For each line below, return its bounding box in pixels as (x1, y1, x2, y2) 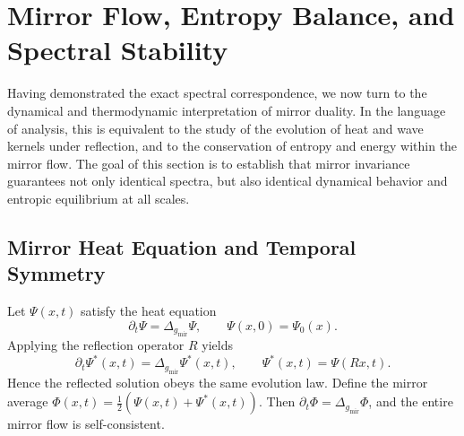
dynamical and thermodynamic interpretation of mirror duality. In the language (7, 100, 446, 119)
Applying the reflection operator (7, 336, 185, 354)
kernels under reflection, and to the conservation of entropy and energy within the (7, 136, 458, 155)
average (7, 392, 48, 411)
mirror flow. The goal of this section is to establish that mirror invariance (7, 153, 410, 172)
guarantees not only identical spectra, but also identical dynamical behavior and (7, 171, 448, 190)
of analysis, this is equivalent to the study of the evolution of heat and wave (7, 118, 424, 137)
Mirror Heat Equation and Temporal (7, 232, 357, 260)
